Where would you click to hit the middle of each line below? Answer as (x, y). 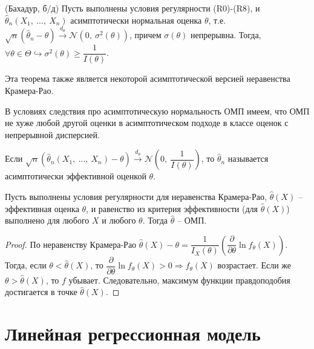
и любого (119, 220)
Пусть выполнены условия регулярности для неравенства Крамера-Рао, (136, 197)
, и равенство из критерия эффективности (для (172, 208)
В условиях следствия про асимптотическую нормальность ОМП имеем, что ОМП (157, 111)
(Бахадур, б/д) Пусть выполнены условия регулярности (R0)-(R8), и (132, 8)
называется (248, 158)
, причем (145, 35)
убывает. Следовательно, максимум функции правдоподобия (179, 280)
